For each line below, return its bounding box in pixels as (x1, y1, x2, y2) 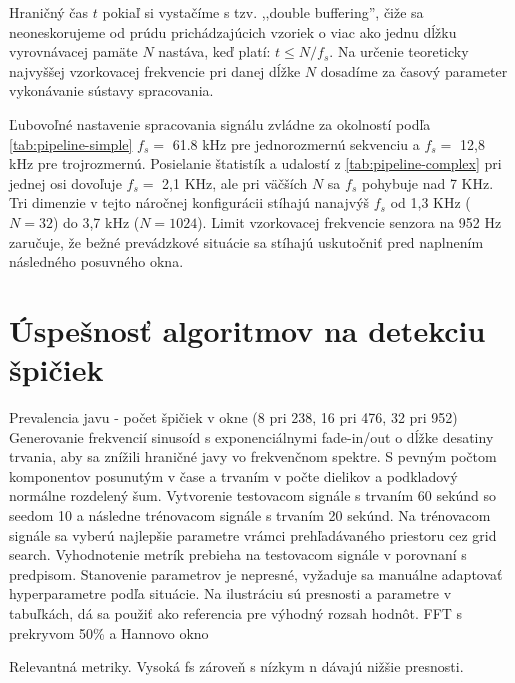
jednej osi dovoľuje (9, 172, 122, 193)
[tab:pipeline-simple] (9, 133, 133, 154)
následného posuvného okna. (9, 251, 184, 272)
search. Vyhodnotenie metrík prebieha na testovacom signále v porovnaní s (9, 544, 467, 565)
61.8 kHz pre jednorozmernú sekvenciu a (172, 133, 420, 154)
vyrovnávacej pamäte (9, 41, 138, 62)
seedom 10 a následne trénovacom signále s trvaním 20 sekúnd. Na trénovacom (9, 505, 491, 525)
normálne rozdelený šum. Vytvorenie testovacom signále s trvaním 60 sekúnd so (9, 485, 497, 506)
